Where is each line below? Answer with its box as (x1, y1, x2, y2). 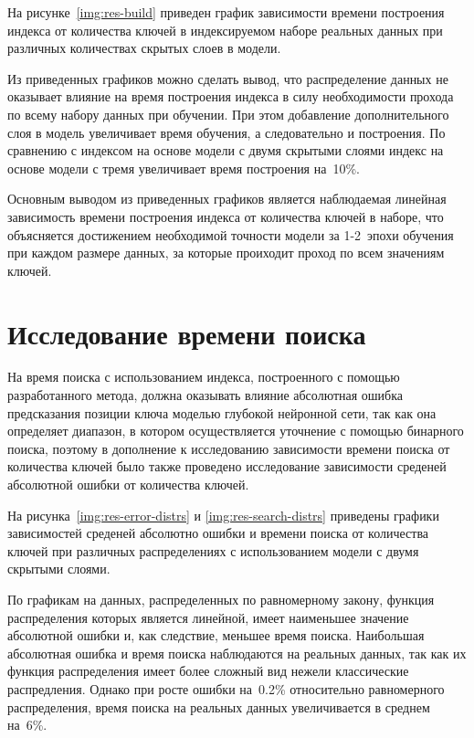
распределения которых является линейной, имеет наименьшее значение (7, 607, 409, 627)
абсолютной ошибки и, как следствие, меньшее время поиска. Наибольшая (7, 626, 425, 645)
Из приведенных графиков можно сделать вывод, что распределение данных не (7, 69, 448, 88)
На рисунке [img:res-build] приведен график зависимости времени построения (7, 3, 445, 21)
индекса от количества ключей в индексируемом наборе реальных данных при (7, 20, 443, 39)
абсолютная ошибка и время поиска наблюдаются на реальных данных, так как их (7, 643, 467, 662)
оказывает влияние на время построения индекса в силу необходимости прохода (7, 87, 454, 106)
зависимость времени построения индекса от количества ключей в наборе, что (7, 206, 444, 226)
